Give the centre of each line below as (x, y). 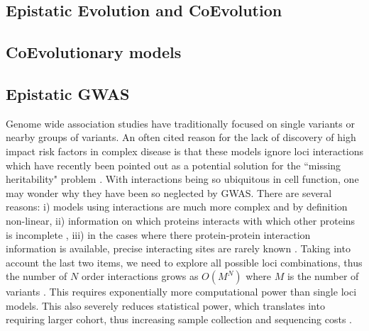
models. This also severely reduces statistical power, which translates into (165, 305)
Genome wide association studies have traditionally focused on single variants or (180, 123)
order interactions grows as (140, 276)
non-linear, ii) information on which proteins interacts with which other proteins (181, 220)
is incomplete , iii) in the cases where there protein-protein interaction (158, 234)
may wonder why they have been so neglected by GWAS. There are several (169, 192)
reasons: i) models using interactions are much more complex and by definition (177, 207)
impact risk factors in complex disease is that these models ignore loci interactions (184, 151)
